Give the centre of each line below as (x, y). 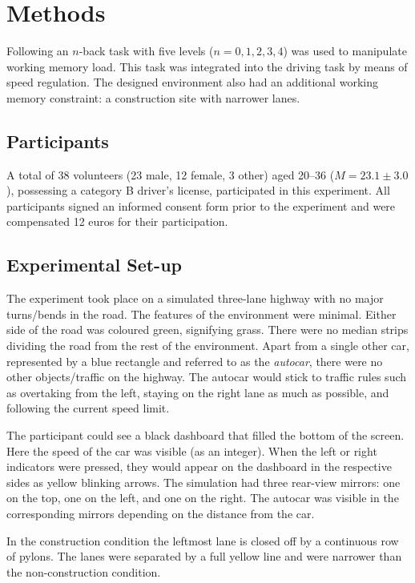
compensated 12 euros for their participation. (117, 221)
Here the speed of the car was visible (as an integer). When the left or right (192, 450)
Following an (38, 51)
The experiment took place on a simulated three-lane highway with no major (195, 298)
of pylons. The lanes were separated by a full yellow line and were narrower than (204, 556)
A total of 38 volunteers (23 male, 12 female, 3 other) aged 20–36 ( (171, 174)
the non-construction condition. (84, 571)
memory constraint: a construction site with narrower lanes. (153, 97)
